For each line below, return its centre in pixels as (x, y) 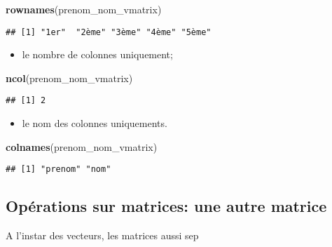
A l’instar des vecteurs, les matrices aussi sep (102, 235)
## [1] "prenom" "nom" (58, 169)
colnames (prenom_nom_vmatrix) (82, 146)
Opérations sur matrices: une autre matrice (166, 206)
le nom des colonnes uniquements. (95, 123)
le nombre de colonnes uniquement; (97, 54)
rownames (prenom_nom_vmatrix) (84, 9)
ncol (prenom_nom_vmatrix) (69, 78)
